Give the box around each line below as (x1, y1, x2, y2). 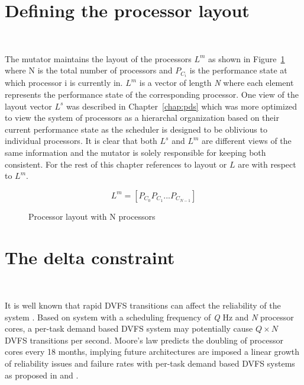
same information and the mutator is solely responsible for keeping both (5, 146, 266, 158)
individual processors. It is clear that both (5, 134, 157, 147)
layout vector (5, 100, 52, 112)
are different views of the (202, 134, 292, 147)
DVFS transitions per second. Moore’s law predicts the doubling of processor (5, 333, 283, 346)
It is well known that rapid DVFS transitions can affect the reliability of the (5, 299, 281, 312)
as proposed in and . (5, 368, 79, 381)
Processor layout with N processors (28, 210, 156, 222)
